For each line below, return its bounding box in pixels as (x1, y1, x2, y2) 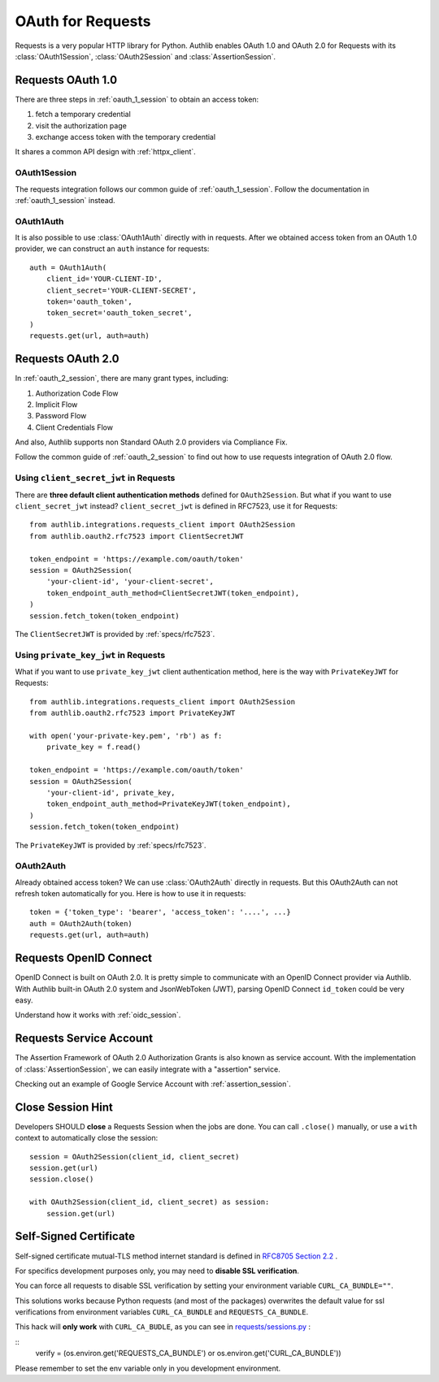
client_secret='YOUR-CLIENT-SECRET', (46, 285, 197, 295)
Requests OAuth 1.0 (15, 73, 118, 87)
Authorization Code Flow (35, 388, 119, 398)
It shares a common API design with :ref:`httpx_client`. (15, 147, 197, 157)
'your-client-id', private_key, (46, 788, 176, 797)
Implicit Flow (35, 399, 78, 409)
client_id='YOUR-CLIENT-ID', (46, 275, 163, 284)
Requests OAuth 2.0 (15, 352, 120, 366)
